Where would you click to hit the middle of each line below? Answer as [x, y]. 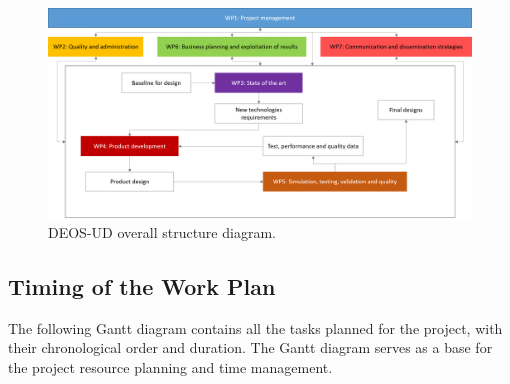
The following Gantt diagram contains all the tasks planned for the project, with [255, 327]
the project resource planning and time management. [170, 366]
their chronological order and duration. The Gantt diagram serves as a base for [250, 347]
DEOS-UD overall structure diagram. [162, 231]
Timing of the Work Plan [142, 285]
